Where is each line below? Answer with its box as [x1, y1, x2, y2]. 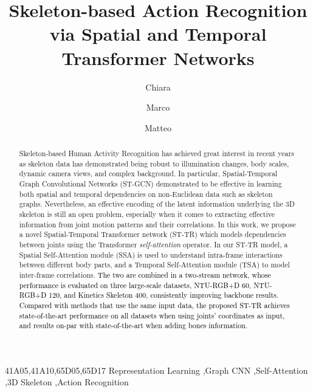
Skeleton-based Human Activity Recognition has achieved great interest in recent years [19, 148, 294, 159]
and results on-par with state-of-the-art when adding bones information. [19, 320, 248, 331]
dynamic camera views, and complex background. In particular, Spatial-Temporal [19, 168, 278, 179]
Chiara [145, 80, 171, 93]
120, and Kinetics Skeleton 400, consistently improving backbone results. [49, 290, 279, 300]
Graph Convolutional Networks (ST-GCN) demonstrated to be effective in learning [19, 179, 282, 189]
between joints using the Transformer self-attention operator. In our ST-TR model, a [19, 239, 288, 249]
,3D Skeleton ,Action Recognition [5, 376, 129, 388]
